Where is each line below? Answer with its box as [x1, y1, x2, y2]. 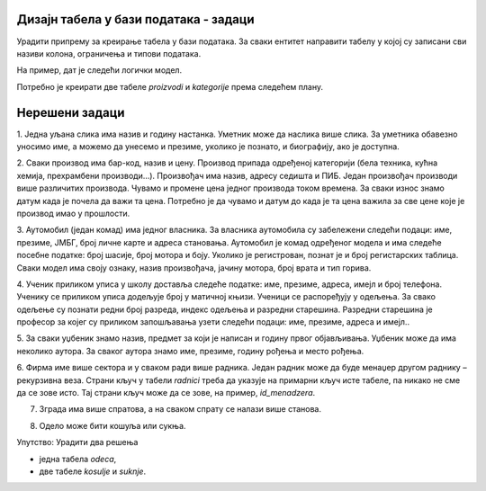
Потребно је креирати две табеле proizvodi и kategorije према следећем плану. [16, 81, 324, 92]
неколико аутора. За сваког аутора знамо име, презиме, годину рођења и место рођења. [16, 345, 364, 356]
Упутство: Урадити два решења [16, 437, 139, 448]
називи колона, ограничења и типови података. [16, 48, 202, 58]
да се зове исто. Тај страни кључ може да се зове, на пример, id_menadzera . [16, 388, 316, 398]
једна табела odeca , [39, 453, 117, 464]
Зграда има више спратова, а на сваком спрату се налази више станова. [39, 404, 321, 415]
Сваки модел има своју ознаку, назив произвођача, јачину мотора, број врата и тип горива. [16, 262, 372, 273]
